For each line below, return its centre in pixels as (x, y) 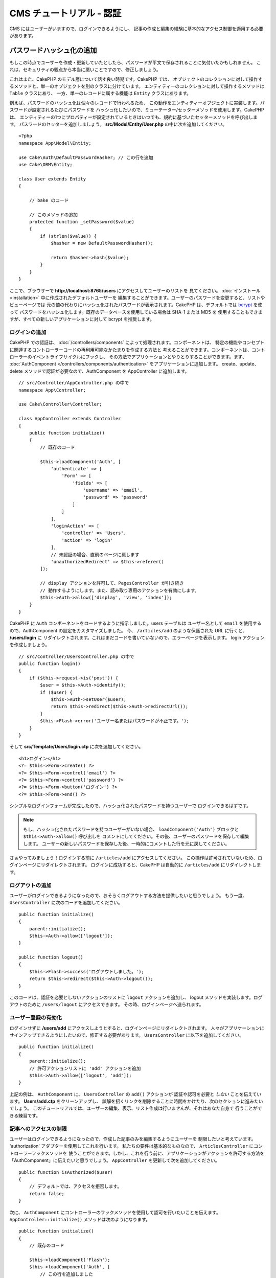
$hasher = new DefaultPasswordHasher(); (102, 243)
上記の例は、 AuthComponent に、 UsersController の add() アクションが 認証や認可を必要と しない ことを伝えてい (135, 1094)
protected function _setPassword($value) (82, 222)
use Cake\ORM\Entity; (45, 164)
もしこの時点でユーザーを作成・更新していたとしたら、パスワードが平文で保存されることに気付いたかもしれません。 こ (135, 62)
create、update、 (240, 364)
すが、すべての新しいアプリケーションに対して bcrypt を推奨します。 (82, 319)
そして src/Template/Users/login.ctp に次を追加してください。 (76, 747)
